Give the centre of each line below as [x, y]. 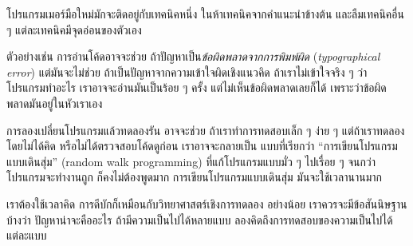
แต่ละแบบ [27, 235]
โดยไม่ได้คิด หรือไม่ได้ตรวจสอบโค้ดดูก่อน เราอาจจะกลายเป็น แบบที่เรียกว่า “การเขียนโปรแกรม [202, 146]
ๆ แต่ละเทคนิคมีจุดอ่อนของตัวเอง [74, 29]
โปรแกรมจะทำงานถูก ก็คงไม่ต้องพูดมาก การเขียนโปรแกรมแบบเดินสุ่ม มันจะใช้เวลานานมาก [195, 177]
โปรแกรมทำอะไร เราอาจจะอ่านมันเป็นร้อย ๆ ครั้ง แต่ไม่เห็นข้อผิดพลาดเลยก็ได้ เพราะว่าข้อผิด [197, 87]
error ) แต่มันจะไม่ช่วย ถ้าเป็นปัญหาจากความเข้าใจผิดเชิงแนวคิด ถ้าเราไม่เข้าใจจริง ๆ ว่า [187, 71]
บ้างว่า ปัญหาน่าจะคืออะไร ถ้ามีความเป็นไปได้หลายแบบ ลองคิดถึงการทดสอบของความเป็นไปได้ [200, 219]
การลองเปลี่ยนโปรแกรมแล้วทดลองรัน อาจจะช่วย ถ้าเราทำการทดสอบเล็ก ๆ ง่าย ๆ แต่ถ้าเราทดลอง [206, 130]
